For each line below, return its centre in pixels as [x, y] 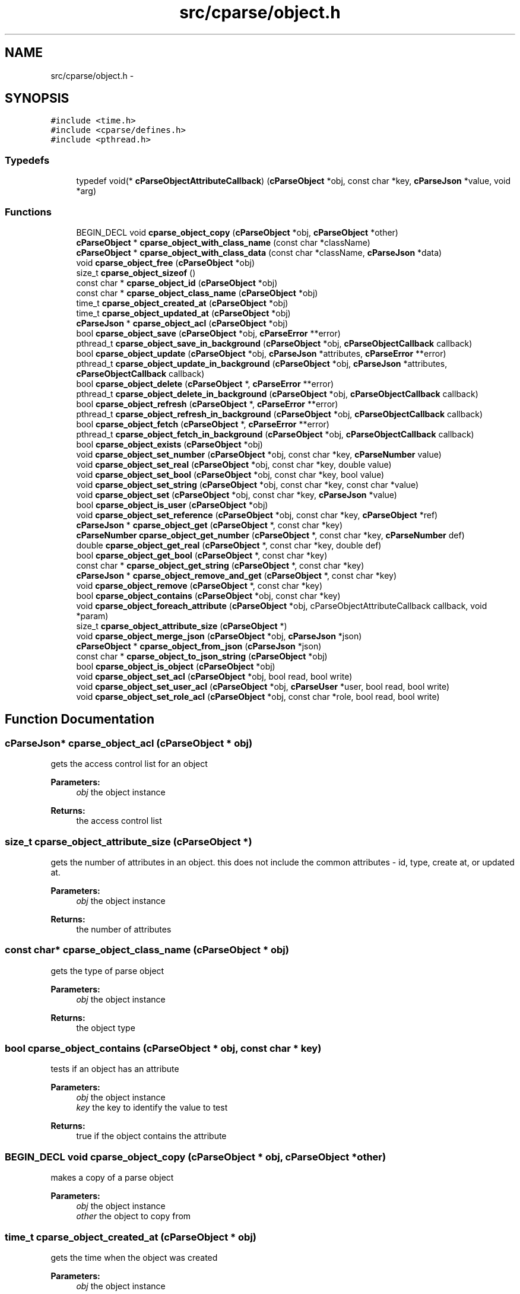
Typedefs [27, 160]
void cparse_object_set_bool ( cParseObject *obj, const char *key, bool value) [230, 474]
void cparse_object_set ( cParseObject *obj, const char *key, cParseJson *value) [237, 494]
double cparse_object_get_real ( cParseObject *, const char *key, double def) [229, 545]
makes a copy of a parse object [112, 1178]
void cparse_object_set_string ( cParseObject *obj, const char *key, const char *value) [248, 484]
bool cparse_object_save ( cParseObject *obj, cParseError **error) [208, 333]
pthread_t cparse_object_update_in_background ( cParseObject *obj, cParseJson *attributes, [262, 363]
